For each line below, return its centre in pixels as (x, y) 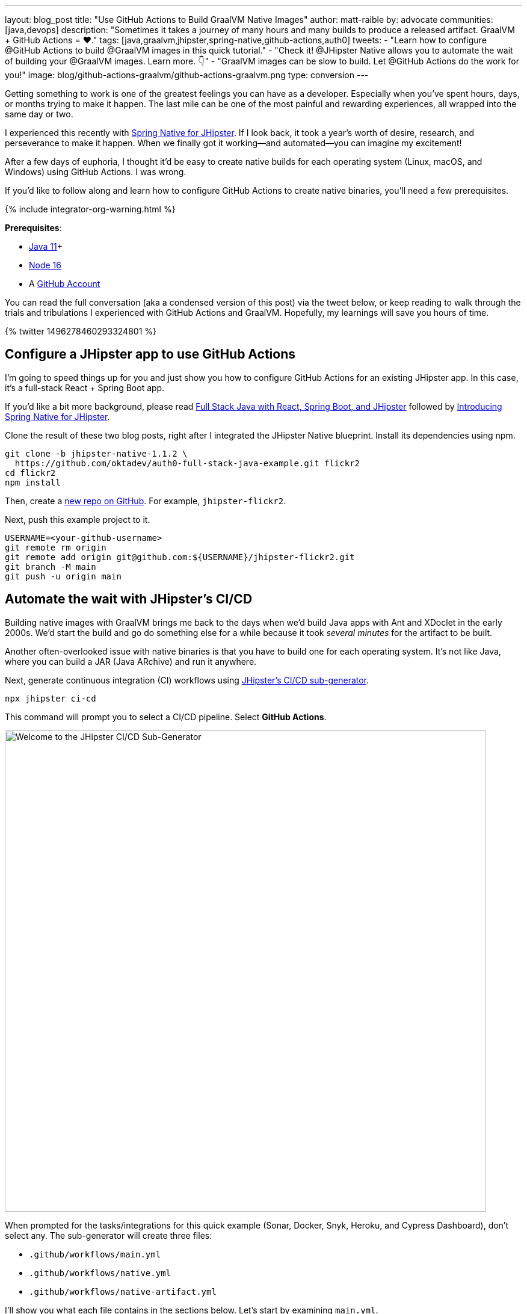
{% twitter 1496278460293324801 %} (81, 331)
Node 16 (45, 265)
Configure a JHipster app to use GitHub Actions (150, 354)
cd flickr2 (30, 473)
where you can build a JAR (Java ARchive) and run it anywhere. (131, 661)
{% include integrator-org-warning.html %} (90, 209)
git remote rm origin (56, 547)
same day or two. (39, 114)
